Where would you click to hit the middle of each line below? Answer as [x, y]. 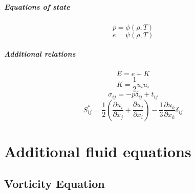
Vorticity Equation [55, 184]
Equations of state [37, 6]
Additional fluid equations [98, 151]
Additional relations [40, 54]
